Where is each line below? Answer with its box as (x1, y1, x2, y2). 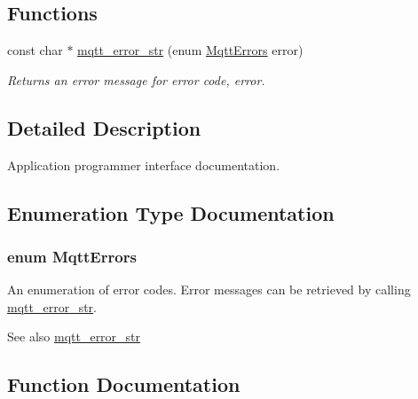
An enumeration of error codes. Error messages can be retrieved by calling (7, 280, 411, 299)
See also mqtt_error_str (7, 327, 141, 346)
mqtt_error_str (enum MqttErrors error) (77, 41, 304, 59)
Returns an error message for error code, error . (7, 70, 265, 89)
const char (7, 41, 63, 59)
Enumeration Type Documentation (7, 199, 335, 226)
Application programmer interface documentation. (7, 155, 280, 174)
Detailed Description (7, 113, 201, 141)
